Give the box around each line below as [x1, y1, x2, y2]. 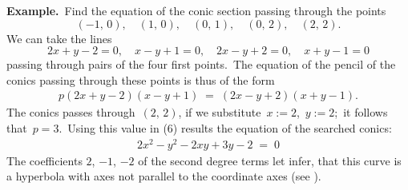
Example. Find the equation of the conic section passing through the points [6, 2, 386, 18]
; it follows [334, 104, 388, 121]
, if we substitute [178, 104, 261, 121]
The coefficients [6, 152, 83, 168]
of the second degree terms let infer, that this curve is [138, 152, 402, 168]
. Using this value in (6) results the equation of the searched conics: [59, 120, 392, 136]
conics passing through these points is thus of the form [6, 71, 275, 88]
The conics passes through [6, 104, 135, 121]
